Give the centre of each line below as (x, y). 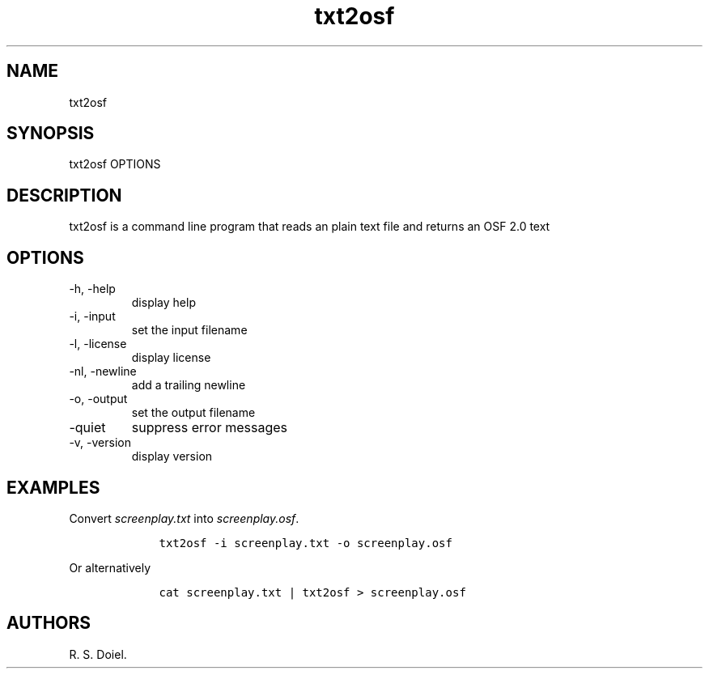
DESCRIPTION (64, 195)
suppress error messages (210, 428)
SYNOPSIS (51, 134)
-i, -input (92, 316)
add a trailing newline (189, 385)
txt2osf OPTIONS (115, 164)
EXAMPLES (53, 487)
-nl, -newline (103, 371)
